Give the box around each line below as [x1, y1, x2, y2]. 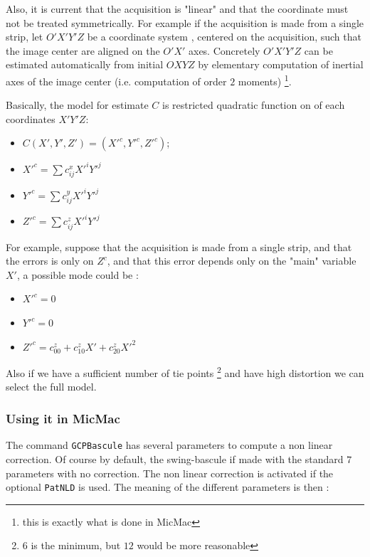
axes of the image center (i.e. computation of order [6, 73, 227, 88]
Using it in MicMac [6, 409, 120, 427]
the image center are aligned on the [6, 43, 160, 58]
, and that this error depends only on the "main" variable [107, 253, 356, 268]
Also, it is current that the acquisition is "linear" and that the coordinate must [6, 1, 349, 16]
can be [304, 43, 333, 58]
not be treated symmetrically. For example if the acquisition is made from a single [6, 15, 364, 30]
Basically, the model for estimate [6, 97, 149, 112]
